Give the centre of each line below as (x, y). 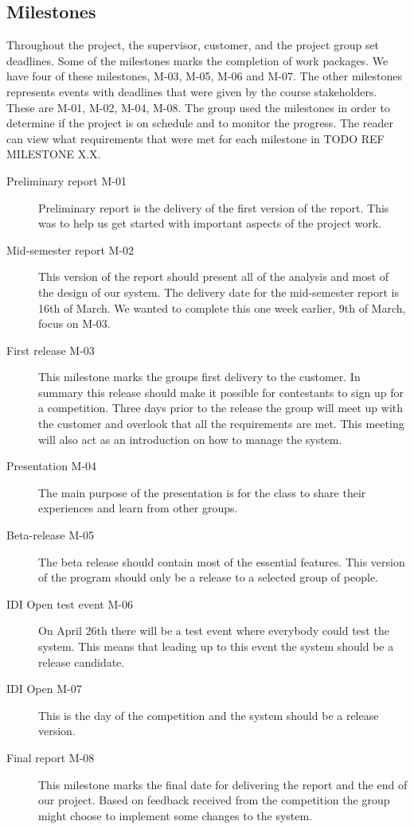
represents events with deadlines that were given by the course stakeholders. (192, 91)
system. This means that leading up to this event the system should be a (216, 646)
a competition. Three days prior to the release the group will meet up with (221, 408)
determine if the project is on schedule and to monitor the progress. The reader (200, 123)
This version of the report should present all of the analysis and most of (214, 276)
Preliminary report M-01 (66, 180)
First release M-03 (51, 350)
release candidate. (82, 662)
